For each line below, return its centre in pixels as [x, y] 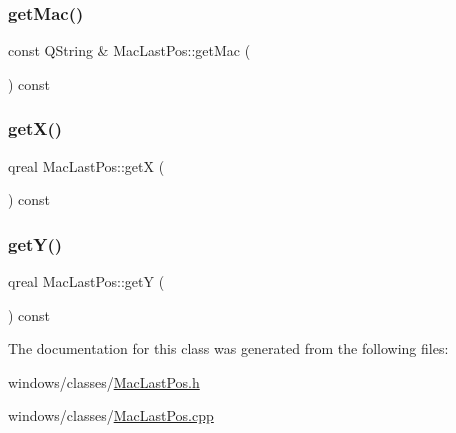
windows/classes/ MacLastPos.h [104, 381]
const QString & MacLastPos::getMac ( [129, 50]
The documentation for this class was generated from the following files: [228, 348]
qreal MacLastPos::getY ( [86, 281]
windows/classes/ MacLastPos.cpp [111, 415]
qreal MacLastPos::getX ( [86, 165]
